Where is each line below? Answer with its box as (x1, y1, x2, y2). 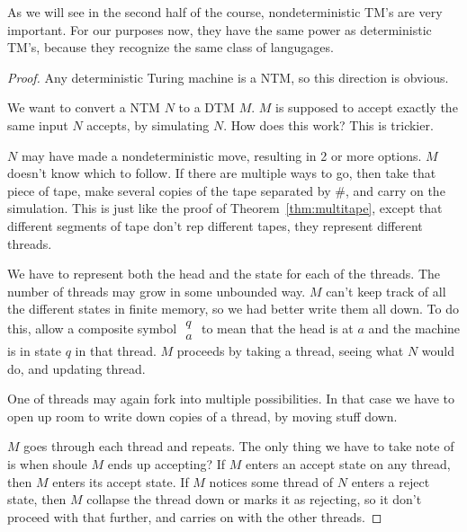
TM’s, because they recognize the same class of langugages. (7, 38, 334, 57)
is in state (7, 341, 62, 359)
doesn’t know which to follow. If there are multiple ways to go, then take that (7, 164, 436, 182)
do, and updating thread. (7, 359, 146, 377)
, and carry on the (345, 181, 445, 199)
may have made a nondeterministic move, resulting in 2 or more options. (21, 146, 422, 164)
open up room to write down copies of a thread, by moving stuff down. (7, 406, 398, 425)
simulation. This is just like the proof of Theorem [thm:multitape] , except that (7, 199, 443, 217)
